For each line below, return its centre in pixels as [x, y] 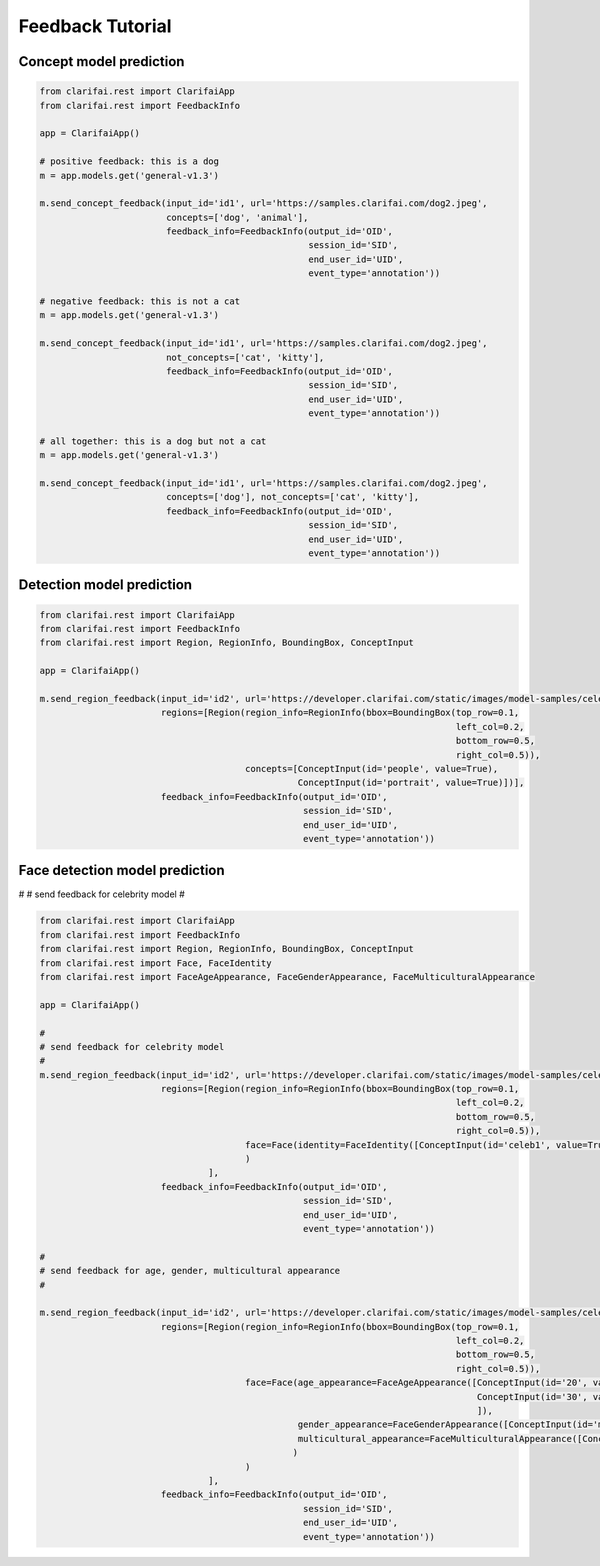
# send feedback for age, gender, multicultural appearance [190, 1271]
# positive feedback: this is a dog [129, 161]
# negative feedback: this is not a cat [139, 301]
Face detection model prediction [121, 870]
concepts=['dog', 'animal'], [237, 217]
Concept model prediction [101, 61]
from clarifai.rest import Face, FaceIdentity [155, 963]
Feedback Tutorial [95, 26]
